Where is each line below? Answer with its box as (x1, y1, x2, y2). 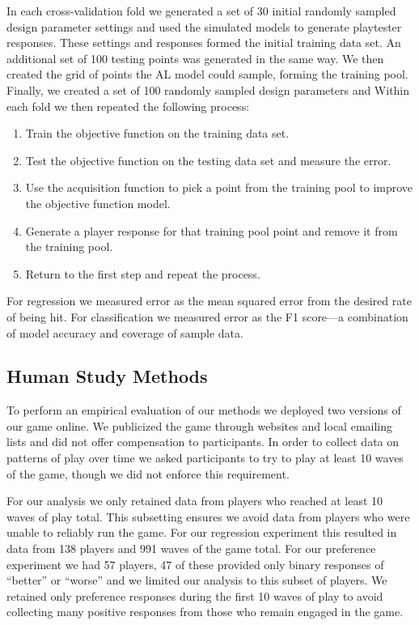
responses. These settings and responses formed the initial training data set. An (6, 34, 401, 51)
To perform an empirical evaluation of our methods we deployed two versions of (6, 402, 401, 419)
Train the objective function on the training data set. (25, 125, 290, 142)
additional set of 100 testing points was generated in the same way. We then (6, 49, 384, 66)
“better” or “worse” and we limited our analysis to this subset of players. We (6, 572, 387, 589)
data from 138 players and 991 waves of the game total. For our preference (6, 540, 376, 557)
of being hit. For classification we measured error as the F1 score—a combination (6, 308, 408, 325)
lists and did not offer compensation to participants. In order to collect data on (6, 433, 400, 450)
